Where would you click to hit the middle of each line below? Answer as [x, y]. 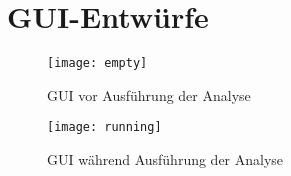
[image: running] [104, 127]
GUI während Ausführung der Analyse [165, 159]
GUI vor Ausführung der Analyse [149, 94]
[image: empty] [97, 63]
